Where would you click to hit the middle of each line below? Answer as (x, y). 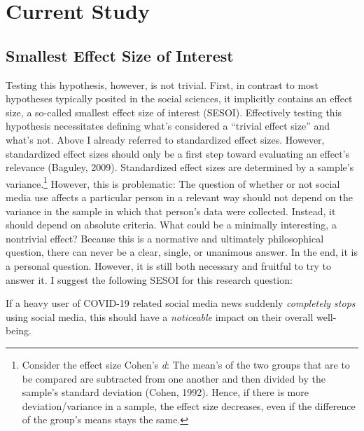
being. (19, 330)
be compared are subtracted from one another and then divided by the (174, 378)
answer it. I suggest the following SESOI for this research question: (149, 279)
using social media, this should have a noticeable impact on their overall (160, 316)
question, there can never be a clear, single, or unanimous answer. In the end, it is (182, 252)
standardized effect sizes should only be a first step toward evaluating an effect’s (177, 153)
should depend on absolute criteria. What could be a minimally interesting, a (171, 225)
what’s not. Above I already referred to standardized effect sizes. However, (165, 139)
